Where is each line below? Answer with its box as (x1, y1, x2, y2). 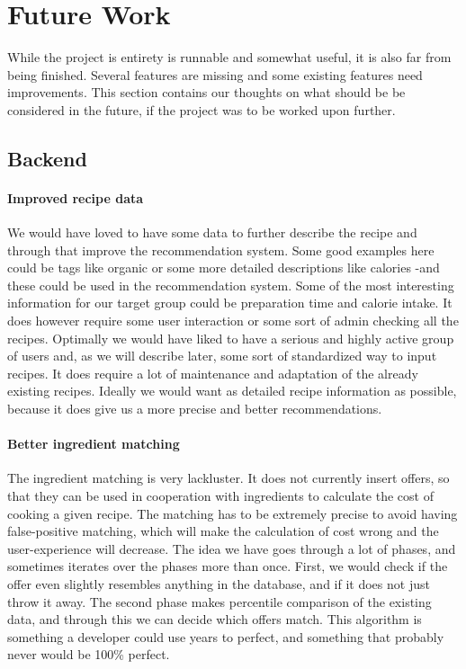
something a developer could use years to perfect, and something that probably (7, 627, 444, 646)
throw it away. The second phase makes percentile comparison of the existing (7, 592, 432, 611)
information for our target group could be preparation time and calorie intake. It (7, 293, 453, 312)
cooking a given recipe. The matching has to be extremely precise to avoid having (7, 504, 458, 522)
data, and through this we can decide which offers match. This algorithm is (7, 610, 422, 629)
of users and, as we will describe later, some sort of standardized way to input (7, 346, 437, 365)
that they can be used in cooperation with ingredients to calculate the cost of (7, 486, 434, 504)
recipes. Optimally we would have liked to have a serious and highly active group (7, 328, 454, 347)
